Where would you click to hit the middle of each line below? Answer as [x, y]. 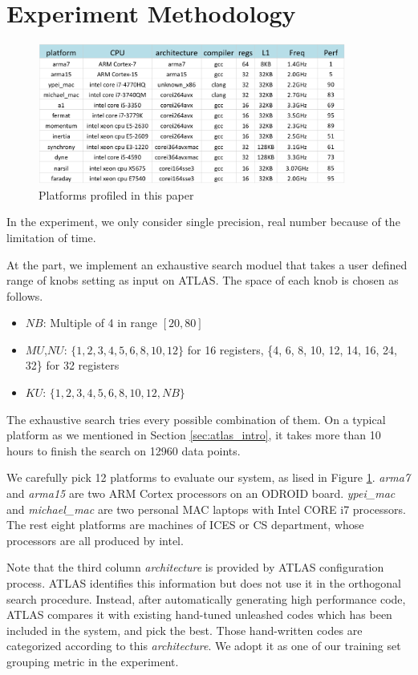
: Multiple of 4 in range [100, 323]
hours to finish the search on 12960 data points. [124, 450]
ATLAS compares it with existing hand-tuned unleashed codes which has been [199, 614]
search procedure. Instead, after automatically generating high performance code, [206, 598]
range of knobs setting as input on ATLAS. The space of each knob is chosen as [203, 280]
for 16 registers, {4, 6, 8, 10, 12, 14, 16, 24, [292, 349]
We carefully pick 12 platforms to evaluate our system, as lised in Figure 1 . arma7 [209, 477]
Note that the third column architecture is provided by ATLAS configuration [195, 567]
